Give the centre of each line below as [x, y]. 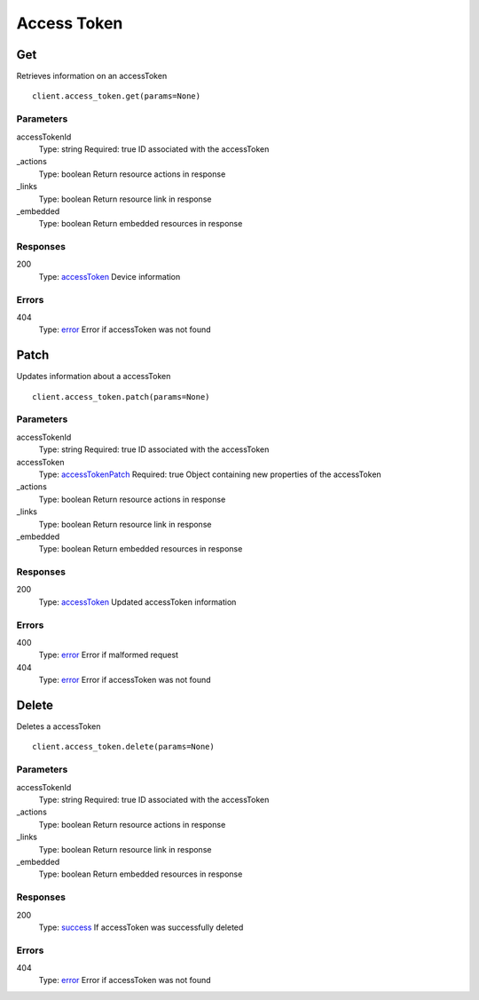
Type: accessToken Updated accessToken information [137, 602]
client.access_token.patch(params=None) [121, 397]
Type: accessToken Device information [110, 276]
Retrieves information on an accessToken [92, 76]
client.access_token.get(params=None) [117, 96]
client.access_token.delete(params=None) [123, 747]
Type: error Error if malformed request [109, 655]
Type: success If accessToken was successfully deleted [141, 927]
